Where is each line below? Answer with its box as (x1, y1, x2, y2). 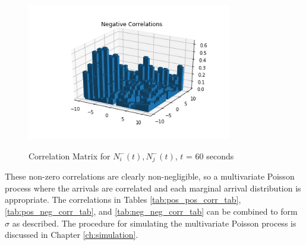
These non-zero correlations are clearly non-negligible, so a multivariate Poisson (5, 170, 295, 183)
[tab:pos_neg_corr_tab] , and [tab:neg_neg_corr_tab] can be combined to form (5, 205, 298, 217)
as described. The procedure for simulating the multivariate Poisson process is (12, 216, 296, 229)
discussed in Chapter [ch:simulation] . (5, 228, 138, 241)
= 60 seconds (186, 149, 234, 162)
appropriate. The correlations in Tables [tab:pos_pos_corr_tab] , (5, 193, 241, 206)
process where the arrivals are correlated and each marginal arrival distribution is (5, 181, 301, 194)
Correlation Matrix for (29, 149, 111, 162)
